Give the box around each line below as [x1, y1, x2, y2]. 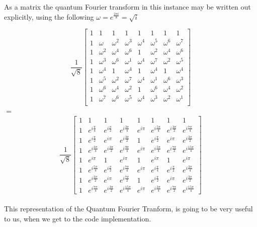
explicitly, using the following [4, 11, 94, 22]
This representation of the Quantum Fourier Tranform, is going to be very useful [4, 203, 253, 214]
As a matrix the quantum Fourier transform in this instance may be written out [4, 2, 251, 12]
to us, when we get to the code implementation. [4, 213, 151, 223]
